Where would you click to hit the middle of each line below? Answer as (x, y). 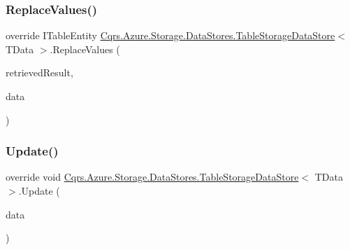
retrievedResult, (39, 72)
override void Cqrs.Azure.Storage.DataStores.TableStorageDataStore (152, 177)
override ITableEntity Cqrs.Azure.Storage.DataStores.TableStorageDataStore (170, 35)
